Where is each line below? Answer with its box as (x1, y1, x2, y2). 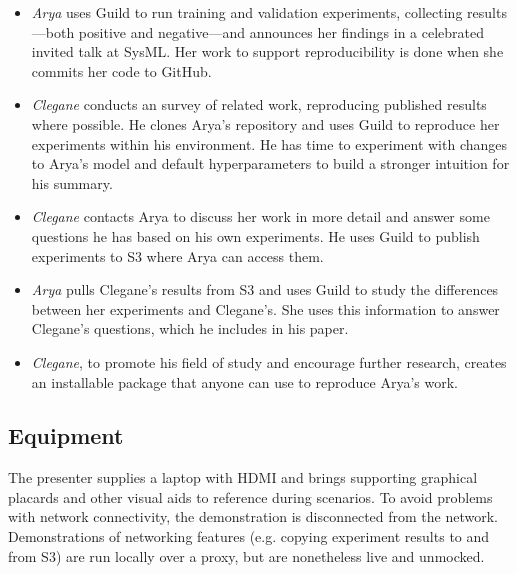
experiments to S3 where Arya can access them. (31, 245, 324, 266)
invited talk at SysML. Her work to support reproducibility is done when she (31, 41, 504, 62)
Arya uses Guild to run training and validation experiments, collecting (31, 2, 463, 22)
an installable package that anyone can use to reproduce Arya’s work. (31, 371, 459, 392)
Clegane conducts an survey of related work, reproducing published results (31, 94, 487, 115)
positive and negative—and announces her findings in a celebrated (78, 21, 485, 42)
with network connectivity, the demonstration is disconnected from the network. (8, 506, 498, 527)
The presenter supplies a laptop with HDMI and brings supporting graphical (8, 467, 478, 488)
